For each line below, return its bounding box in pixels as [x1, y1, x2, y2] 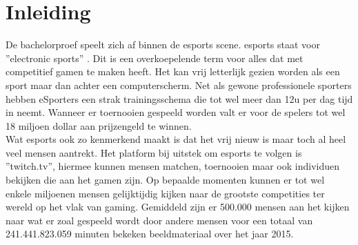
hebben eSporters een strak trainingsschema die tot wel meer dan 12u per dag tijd [6, 91, 353, 106]
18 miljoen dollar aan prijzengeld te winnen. [6, 118, 192, 133]
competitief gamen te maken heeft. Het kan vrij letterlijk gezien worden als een [6, 64, 340, 79]
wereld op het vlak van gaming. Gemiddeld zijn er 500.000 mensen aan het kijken [6, 199, 350, 214]
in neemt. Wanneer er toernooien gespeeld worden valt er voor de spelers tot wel [6, 105, 346, 119]
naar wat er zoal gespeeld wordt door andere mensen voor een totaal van [6, 213, 313, 227]
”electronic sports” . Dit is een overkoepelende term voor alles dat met [6, 50, 304, 65]
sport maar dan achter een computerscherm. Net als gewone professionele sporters [6, 77, 352, 92]
